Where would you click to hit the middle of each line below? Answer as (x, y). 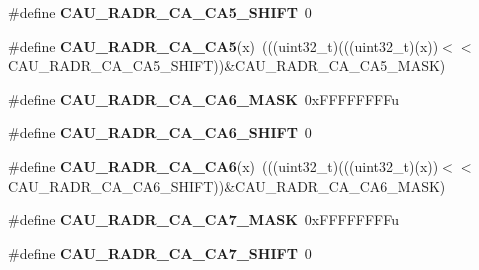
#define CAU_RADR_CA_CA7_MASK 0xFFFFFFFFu (204, 219)
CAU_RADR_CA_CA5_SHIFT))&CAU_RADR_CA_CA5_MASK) (227, 65)
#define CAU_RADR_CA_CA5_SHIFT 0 (160, 12)
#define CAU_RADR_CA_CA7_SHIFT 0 (160, 252)
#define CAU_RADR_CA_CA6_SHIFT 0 (160, 132)
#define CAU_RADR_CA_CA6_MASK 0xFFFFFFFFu (204, 98)
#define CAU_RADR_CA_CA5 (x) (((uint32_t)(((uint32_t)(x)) (223, 45)
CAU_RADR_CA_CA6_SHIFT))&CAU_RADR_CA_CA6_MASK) (227, 185)
